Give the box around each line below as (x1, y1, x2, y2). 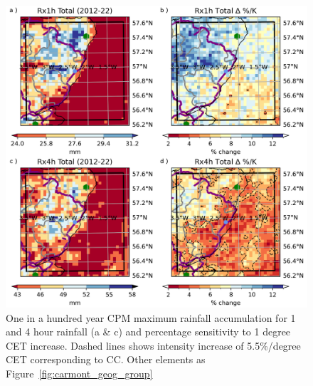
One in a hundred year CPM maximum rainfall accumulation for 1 (6, 310, 296, 325)
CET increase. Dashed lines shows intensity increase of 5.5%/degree (6, 338, 301, 353)
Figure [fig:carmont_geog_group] (6, 365, 153, 380)
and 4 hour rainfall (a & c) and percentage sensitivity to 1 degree (6, 324, 291, 339)
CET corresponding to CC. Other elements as (6, 352, 206, 367)
